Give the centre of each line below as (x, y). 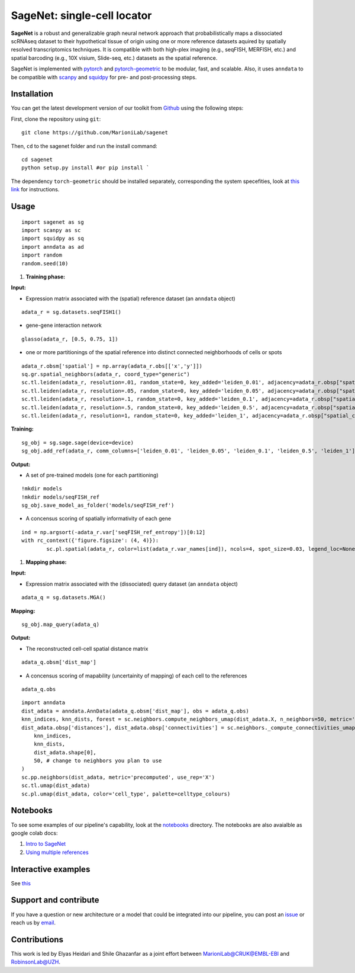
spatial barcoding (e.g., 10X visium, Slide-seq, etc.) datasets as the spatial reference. (114, 58)
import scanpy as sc (51, 230)
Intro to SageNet (46, 844)
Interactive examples (51, 869)
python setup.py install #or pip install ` (85, 168)
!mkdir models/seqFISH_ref (61, 497)
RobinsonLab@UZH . (36, 962)
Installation (32, 94)
